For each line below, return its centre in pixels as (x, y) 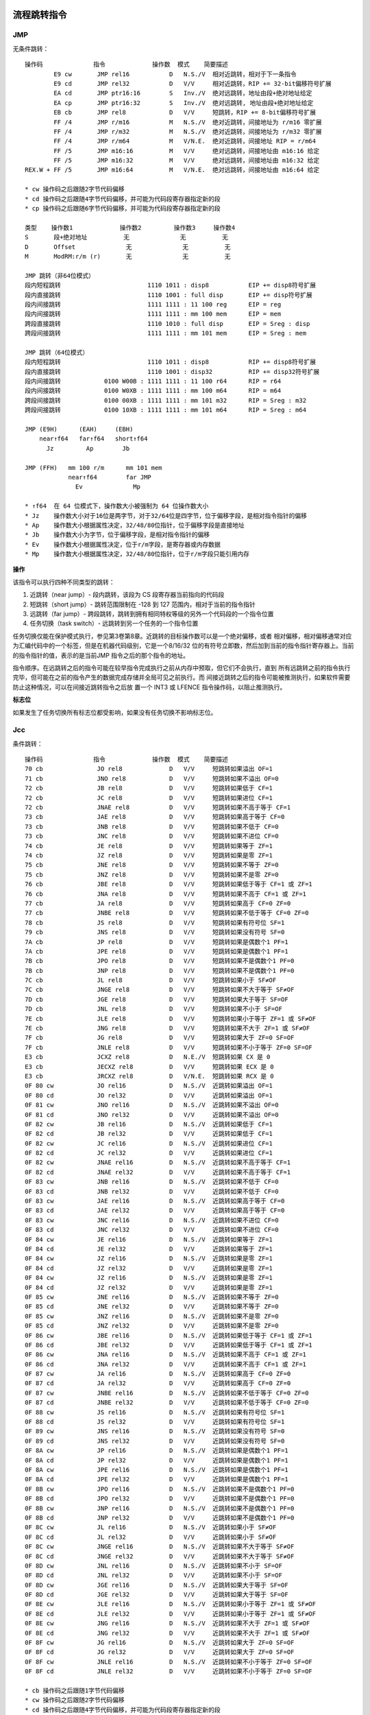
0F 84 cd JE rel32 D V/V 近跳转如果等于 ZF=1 (149, 1249)
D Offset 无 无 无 (128, 247)
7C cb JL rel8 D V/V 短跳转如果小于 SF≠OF (151, 980)
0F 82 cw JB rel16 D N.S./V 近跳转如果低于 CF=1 (149, 1124)
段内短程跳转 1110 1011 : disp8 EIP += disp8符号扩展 (171, 285)
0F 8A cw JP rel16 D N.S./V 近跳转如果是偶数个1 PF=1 (157, 1451)
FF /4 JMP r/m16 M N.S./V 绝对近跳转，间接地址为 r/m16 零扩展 (188, 122)
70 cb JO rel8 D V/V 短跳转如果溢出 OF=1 (149, 769)
